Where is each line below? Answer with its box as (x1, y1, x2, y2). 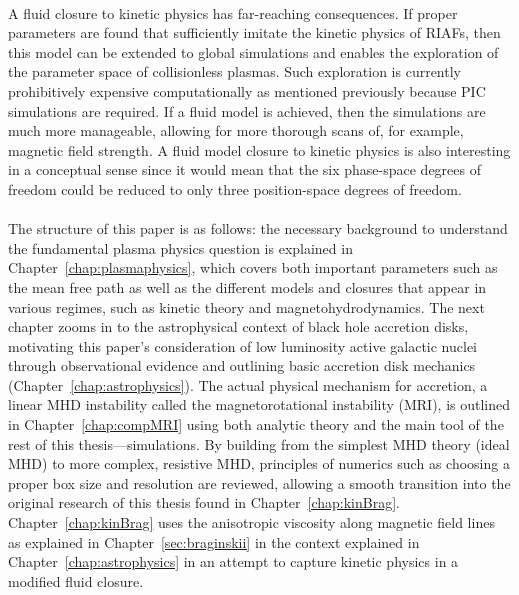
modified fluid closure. (8, 570, 144, 591)
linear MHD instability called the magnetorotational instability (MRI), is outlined (8, 394, 511, 415)
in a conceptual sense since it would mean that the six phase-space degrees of (8, 159, 482, 180)
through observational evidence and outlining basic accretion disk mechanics (8, 355, 476, 376)
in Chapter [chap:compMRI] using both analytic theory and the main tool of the (8, 414, 504, 435)
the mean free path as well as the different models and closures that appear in (8, 276, 487, 297)
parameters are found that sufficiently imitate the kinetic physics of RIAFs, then (8, 22, 501, 43)
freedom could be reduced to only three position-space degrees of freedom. (8, 178, 462, 199)
